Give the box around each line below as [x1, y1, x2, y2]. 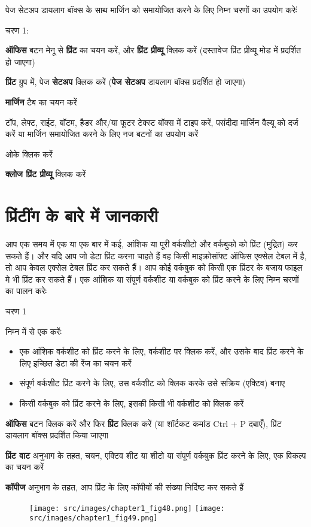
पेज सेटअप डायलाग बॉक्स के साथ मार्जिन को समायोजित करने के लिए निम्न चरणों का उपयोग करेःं [5, 4, 297, 16]
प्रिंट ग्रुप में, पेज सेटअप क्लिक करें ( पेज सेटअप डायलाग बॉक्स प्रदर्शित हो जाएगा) [5, 75, 246, 88]
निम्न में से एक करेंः [5, 325, 62, 337]
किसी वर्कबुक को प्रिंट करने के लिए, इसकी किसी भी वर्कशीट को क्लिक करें [19, 397, 244, 409]
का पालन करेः [5, 284, 47, 297]
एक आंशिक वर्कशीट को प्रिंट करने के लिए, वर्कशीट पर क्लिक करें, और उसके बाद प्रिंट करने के [19, 345, 304, 358]
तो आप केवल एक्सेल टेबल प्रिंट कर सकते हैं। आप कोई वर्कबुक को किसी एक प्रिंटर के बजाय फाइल [5, 261, 303, 274]
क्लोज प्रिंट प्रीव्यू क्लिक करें [5, 168, 86, 180]
